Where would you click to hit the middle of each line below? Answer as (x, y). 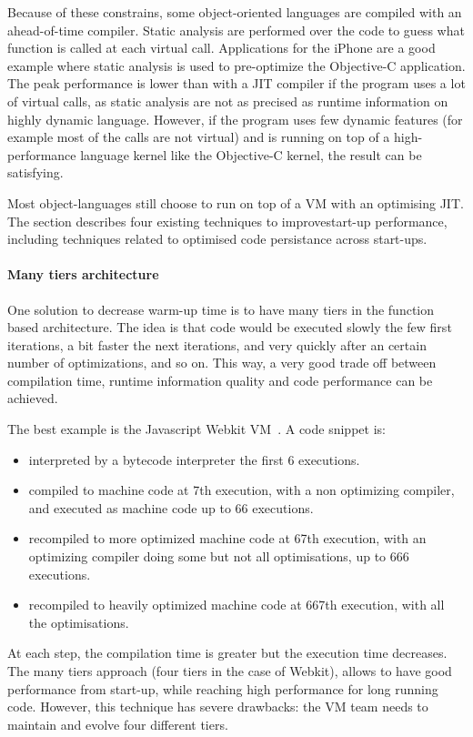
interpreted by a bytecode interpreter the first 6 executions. (194, 459)
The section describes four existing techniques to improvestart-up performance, (227, 221)
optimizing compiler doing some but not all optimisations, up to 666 (219, 556)
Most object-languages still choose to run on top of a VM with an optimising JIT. (236, 202)
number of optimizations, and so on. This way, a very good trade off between (222, 363)
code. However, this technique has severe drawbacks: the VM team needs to (218, 707)
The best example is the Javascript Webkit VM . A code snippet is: (196, 429)
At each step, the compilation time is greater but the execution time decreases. (227, 653)
